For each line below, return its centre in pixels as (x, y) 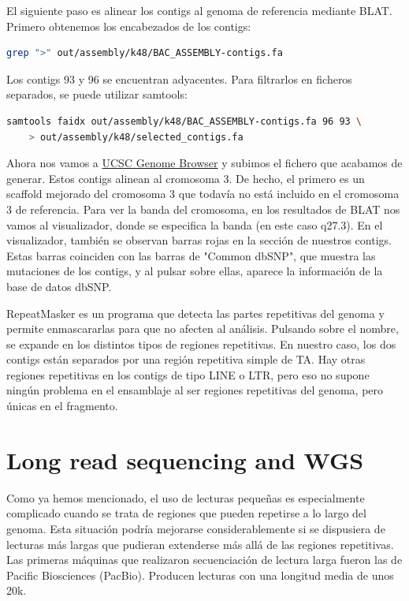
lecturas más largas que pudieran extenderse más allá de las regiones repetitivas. (200, 544)
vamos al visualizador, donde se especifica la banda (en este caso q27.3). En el (195, 224)
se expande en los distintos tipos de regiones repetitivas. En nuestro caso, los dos (201, 343)
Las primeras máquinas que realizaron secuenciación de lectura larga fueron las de (204, 560)
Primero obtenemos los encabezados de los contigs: (129, 26)
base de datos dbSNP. (59, 286)
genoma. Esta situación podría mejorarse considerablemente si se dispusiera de (196, 528)
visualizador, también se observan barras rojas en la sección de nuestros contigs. (199, 240)
